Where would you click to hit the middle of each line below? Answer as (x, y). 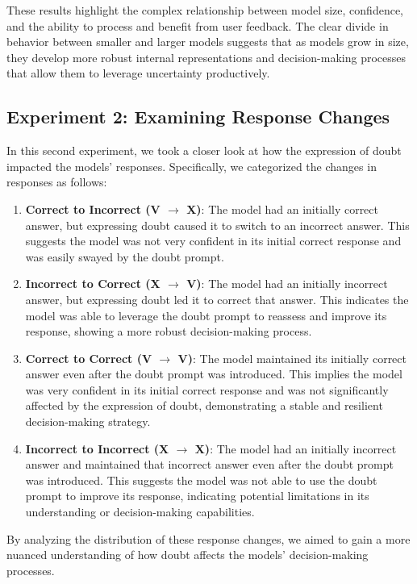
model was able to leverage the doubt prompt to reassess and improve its (206, 315)
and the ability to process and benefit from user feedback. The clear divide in (198, 25)
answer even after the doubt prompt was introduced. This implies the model (214, 374)
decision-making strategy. (88, 421)
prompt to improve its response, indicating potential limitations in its (197, 496)
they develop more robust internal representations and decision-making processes (206, 57)
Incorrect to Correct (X (93, 284)
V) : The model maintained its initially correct (292, 358)
